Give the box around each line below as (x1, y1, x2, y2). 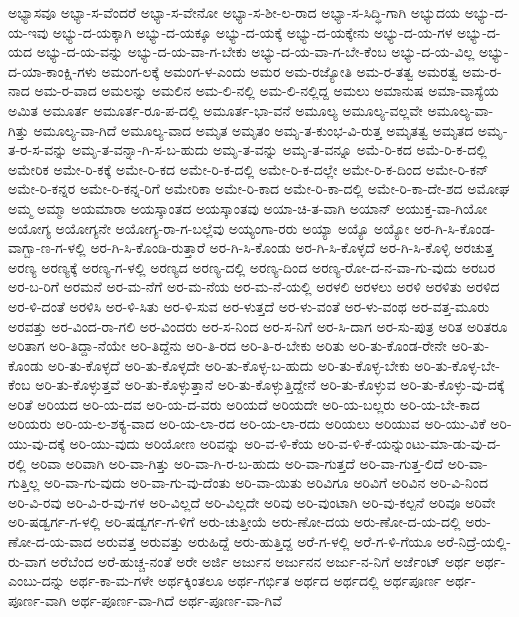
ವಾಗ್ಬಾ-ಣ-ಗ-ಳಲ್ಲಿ (8, 237, 86, 258)
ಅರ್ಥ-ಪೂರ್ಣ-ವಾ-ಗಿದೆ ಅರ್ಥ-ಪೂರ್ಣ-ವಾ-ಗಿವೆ (71, 589, 282, 610)
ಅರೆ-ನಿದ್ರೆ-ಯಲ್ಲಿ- (436, 531, 511, 552)
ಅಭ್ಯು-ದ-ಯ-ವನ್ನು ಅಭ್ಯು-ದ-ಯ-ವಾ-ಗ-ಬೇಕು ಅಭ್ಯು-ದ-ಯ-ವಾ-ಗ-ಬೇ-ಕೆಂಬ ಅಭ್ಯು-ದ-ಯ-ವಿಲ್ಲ (36, 41, 475, 62)
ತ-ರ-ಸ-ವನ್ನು (8, 139, 68, 160)
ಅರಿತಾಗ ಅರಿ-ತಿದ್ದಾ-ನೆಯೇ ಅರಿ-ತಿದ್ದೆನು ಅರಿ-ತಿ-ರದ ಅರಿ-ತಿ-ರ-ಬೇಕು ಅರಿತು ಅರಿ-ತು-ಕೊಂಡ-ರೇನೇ (8, 335, 447, 356)
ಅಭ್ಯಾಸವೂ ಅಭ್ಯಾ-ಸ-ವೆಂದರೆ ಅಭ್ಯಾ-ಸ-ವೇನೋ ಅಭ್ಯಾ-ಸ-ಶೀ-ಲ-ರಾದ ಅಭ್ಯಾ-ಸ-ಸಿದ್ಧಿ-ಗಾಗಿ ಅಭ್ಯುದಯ (8, 2, 460, 22)
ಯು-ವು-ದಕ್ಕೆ (8, 433, 65, 454)
